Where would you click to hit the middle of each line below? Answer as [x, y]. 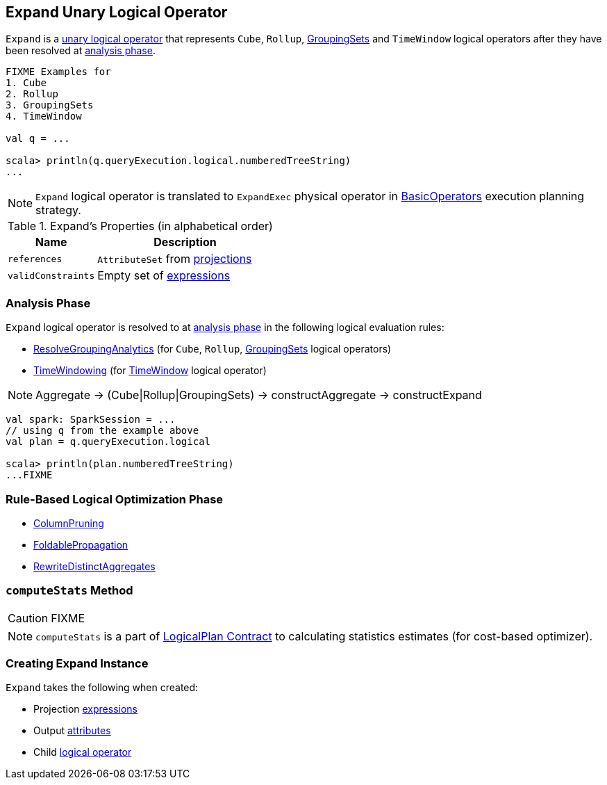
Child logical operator [83, 752]
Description [185, 242]
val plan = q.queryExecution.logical [108, 442]
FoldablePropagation [81, 544]
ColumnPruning [69, 523]
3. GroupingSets [50, 105]
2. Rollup [32, 94]
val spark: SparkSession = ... [91, 420]
